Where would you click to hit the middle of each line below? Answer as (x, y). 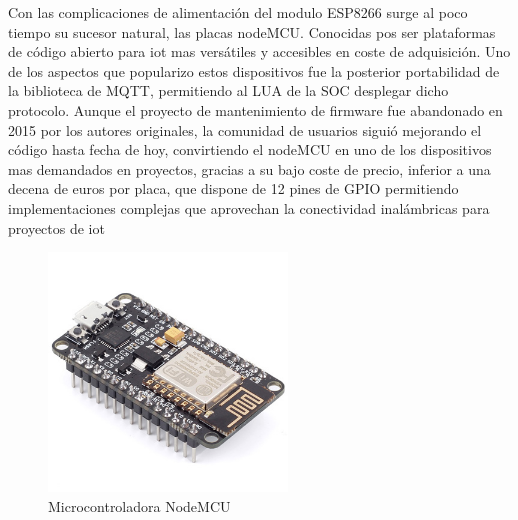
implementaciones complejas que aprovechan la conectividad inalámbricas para (249, 207)
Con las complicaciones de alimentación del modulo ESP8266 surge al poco (238, 12)
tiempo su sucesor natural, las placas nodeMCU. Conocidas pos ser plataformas (252, 31)
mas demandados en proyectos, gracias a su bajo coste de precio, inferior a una (249, 168)
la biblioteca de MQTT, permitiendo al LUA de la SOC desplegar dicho (228, 90)
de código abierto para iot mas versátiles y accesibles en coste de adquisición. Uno (259, 51)
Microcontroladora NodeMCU (139, 505)
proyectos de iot (56, 227)
